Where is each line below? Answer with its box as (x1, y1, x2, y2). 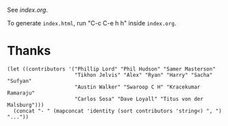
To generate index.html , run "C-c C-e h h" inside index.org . (7, 19, 177, 27)
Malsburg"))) (7, 101, 45, 108)
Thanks (7, 43, 51, 59)
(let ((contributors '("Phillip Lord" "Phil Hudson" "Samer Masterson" (7, 65, 216, 73)
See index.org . (7, 6, 48, 14)
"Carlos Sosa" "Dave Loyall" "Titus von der (74, 95, 204, 102)
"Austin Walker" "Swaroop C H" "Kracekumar (74, 84, 201, 90)
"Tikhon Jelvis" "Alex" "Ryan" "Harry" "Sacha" (74, 71, 213, 78)
